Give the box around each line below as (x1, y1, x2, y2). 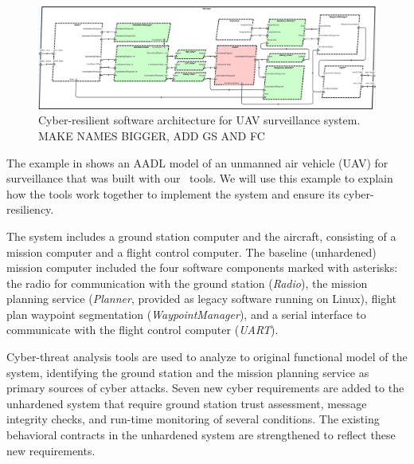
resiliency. (6, 201, 54, 218)
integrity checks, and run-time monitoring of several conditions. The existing (6, 411, 380, 427)
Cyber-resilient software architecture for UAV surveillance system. (38, 112, 361, 128)
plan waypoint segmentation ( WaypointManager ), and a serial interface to (6, 305, 366, 322)
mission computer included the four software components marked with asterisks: (6, 259, 398, 276)
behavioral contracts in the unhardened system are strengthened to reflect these (6, 427, 396, 443)
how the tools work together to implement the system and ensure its (6, 185, 340, 202)
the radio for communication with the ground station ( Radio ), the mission (6, 274, 368, 291)
